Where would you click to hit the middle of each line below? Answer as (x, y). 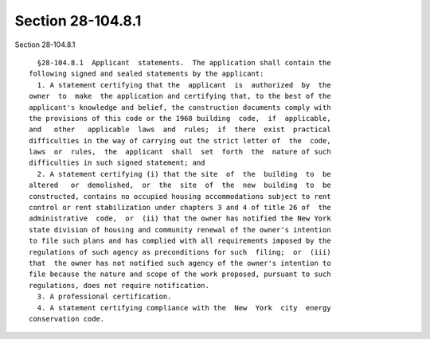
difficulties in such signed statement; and (117, 163)
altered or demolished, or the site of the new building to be (180, 185)
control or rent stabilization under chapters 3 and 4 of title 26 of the (180, 208)
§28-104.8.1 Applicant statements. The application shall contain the (184, 62)
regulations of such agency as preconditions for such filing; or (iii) (180, 252)
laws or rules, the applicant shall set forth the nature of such (180, 152)
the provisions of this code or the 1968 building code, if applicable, (180, 118)
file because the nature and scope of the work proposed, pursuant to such (180, 274)
